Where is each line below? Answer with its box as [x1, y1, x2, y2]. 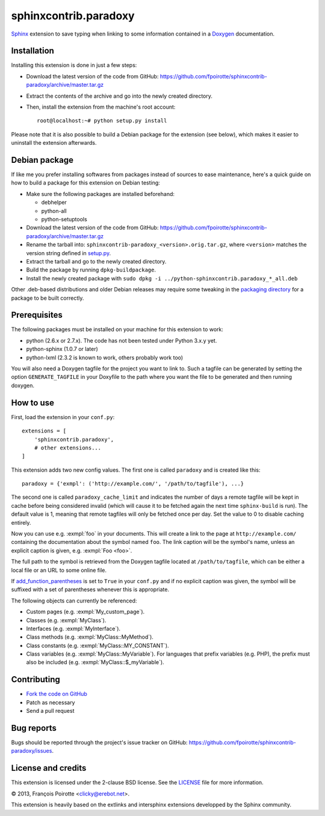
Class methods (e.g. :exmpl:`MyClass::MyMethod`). [26, 633, 153, 640]
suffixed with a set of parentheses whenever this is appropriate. [11, 586, 170, 593]
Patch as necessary [26, 698, 75, 706]
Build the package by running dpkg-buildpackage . [26, 266, 156, 274]
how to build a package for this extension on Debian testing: [11, 179, 161, 186]
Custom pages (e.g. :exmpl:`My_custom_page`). [26, 608, 145, 615]
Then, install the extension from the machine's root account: [26, 103, 176, 111]
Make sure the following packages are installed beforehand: [26, 190, 175, 197]
